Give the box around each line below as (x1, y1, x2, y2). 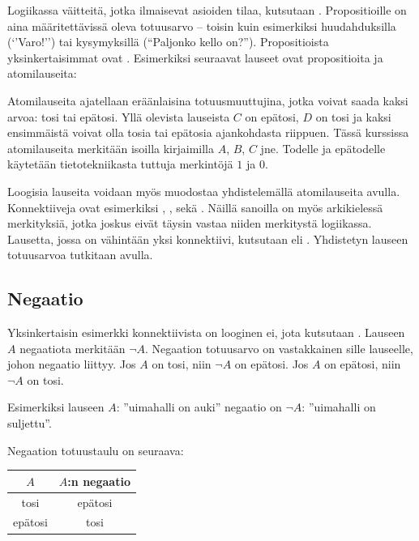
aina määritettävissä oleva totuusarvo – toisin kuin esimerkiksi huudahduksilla (7, 17, 396, 34)
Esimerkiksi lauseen (7, 398, 105, 415)
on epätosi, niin (324, 356, 401, 373)
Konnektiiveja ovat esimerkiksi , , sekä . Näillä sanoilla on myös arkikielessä (7, 198, 383, 215)
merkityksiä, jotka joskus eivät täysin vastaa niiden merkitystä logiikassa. (7, 215, 372, 232)
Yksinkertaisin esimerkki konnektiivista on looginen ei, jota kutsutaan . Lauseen (7, 324, 405, 341)
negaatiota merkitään (19, 339, 126, 356)
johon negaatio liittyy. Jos (7, 356, 136, 373)
